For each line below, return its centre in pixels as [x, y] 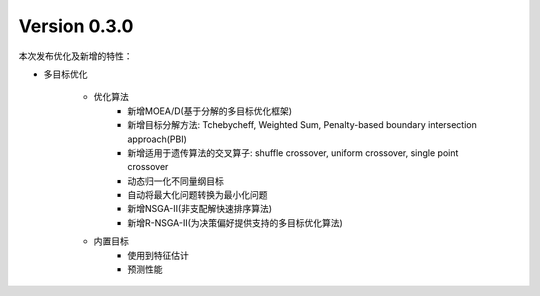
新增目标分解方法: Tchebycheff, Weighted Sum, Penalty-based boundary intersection [302, 125]
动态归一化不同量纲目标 [175, 181]
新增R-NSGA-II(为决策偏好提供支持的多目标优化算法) [235, 222]
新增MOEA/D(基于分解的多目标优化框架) [210, 111]
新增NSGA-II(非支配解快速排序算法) [200, 209]
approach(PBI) [157, 139]
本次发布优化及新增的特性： [75, 56]
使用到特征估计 [158, 255]
